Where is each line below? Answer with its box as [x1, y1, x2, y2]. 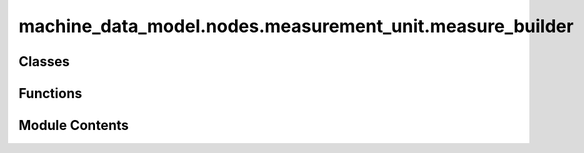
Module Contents [18, 117, 129, 134]
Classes [18, 53, 70, 70]
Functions [18, 85, 83, 102]
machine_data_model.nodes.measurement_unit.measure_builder [18, 15, 574, 37]
